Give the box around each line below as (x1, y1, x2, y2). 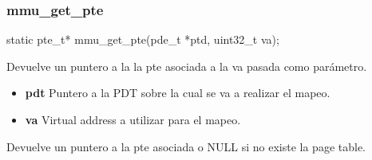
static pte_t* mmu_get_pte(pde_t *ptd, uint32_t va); (6, 31, 279, 48)
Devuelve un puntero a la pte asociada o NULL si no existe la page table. (6, 138, 366, 154)
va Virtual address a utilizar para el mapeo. (25, 111, 241, 127)
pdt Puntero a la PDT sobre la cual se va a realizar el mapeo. (25, 84, 330, 101)
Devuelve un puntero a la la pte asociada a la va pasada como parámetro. (6, 57, 367, 74)
